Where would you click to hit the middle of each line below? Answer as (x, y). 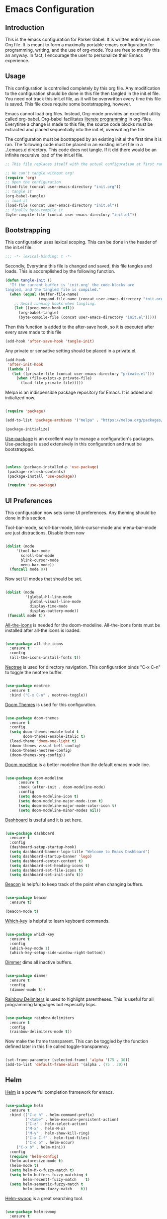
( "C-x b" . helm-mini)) (41, 1147)
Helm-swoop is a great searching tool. (44, 1198)
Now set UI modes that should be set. (44, 579)
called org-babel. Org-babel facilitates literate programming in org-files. (79, 119)
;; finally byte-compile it (34, 210)
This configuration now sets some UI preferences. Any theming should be (81, 513)
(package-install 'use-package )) (42, 476)
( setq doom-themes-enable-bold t (44, 732)
